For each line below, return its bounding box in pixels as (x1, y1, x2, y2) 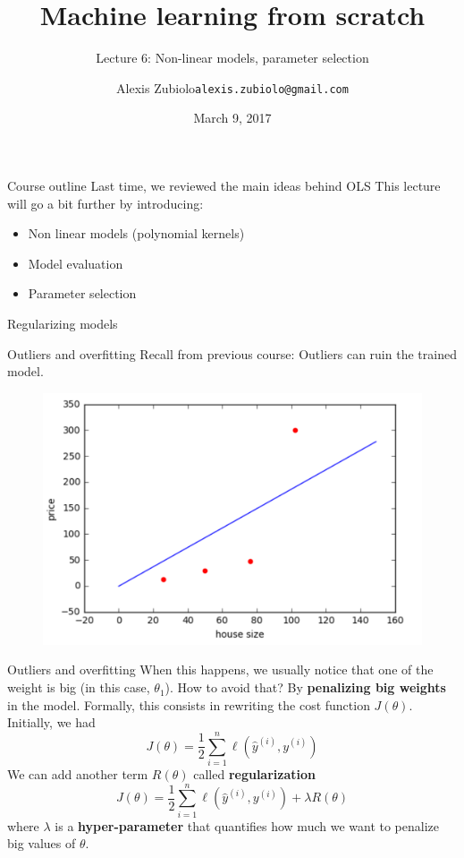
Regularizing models (7, 313, 118, 332)
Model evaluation (28, 253, 123, 272)
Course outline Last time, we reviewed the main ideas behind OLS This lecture (7, 176, 441, 194)
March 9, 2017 (193, 108, 272, 127)
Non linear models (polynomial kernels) (28, 224, 245, 243)
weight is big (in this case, (7, 678, 150, 697)
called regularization (193, 764, 316, 783)
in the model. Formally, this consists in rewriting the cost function (7, 695, 370, 714)
